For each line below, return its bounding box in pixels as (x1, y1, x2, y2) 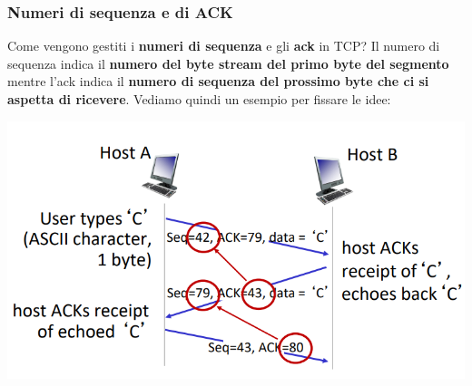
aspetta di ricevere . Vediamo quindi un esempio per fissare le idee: (7, 90, 391, 108)
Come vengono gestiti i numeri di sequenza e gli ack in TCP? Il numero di (7, 36, 440, 55)
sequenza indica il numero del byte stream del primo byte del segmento (7, 53, 449, 72)
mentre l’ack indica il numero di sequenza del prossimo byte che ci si (7, 72, 429, 91)
